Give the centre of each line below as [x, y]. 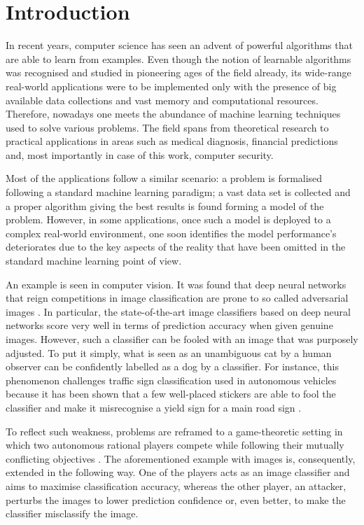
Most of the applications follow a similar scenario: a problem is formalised [164, 178]
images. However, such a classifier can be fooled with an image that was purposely [182, 339]
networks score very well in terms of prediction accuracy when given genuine [169, 325]
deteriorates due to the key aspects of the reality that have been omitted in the [176, 247]
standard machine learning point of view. [94, 261]
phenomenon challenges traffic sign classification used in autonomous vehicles [171, 380]
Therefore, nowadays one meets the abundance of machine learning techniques [173, 114]
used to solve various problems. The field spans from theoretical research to [167, 127]
